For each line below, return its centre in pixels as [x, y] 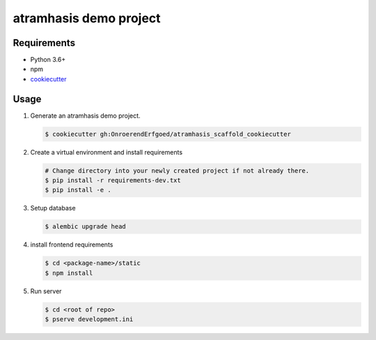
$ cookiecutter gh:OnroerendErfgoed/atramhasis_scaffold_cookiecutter [168, 134]
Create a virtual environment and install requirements [107, 152]
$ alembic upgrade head [86, 227]
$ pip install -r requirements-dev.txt [113, 180]
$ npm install [69, 273]
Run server [46, 291]
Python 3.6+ [48, 60]
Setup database [53, 208]
